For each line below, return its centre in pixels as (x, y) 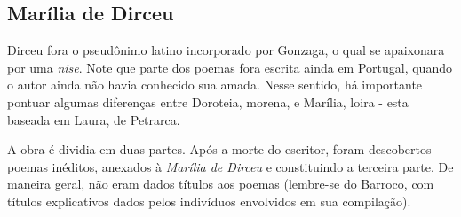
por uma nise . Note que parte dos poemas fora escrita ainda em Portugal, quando (230, 67)
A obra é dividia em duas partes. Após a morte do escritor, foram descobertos (219, 149)
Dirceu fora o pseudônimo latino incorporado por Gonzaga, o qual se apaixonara (226, 50)
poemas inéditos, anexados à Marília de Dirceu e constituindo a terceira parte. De (230, 166)
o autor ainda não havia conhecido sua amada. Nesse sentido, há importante (215, 85)
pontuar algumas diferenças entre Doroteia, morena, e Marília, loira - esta (208, 101)
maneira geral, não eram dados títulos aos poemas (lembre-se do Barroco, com (221, 184)
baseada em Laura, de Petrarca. (94, 119)
